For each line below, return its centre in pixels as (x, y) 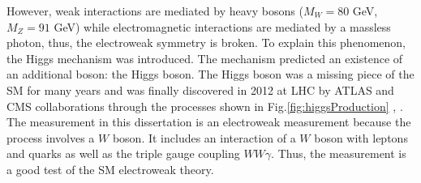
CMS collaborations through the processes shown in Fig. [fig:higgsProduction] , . (205, 106)
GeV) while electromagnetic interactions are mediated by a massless (222, 26)
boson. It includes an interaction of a (204, 137)
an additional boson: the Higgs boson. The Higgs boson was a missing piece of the (210, 74)
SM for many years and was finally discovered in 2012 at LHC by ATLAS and (200, 89)
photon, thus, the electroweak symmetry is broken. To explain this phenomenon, (206, 43)
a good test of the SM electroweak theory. (110, 169)
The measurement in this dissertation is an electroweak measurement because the (209, 122)
